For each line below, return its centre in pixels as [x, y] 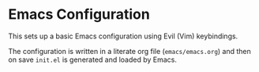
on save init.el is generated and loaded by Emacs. [93, 59]
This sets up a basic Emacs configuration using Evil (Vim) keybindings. [123, 36]
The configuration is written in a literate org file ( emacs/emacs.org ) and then [129, 51]
